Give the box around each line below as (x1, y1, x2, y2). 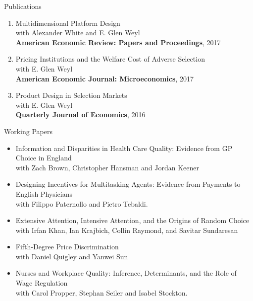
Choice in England (15, 152, 72, 163)
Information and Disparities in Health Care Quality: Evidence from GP (15, 143, 233, 153)
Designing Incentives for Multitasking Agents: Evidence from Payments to (15, 179, 241, 189)
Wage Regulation (15, 278, 68, 288)
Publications (4, 1, 42, 11)
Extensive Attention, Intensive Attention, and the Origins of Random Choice (15, 215, 250, 226)
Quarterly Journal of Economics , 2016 (15, 109, 146, 120)
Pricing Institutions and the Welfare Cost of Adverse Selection (15, 54, 205, 64)
